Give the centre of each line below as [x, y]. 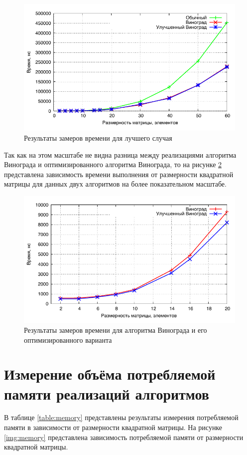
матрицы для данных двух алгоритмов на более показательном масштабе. [115, 184]
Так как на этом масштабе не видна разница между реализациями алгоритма [120, 154]
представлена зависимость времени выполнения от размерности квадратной [119, 174]
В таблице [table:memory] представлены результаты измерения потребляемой [121, 417]
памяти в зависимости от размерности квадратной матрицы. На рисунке [113, 427]
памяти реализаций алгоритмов [107, 393]
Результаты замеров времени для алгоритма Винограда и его [116, 330]
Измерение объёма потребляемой [110, 374]
